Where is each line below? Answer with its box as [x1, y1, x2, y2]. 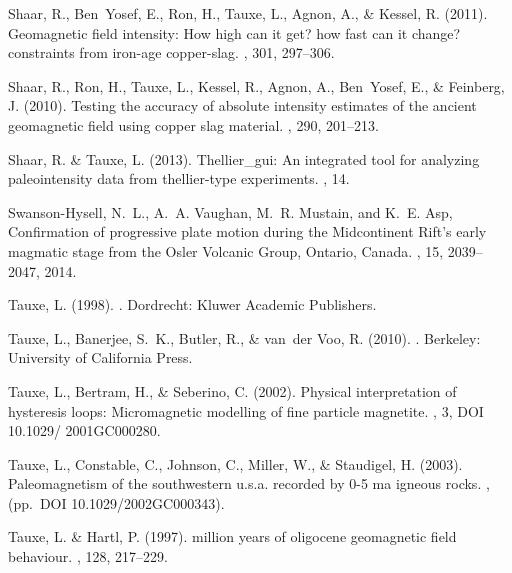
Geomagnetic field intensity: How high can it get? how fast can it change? [8, 22, 461, 43]
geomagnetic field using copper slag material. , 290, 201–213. [8, 114, 379, 135]
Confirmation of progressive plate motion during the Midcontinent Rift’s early [8, 221, 487, 242]
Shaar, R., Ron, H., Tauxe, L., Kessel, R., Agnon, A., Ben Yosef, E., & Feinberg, [8, 75, 505, 96]
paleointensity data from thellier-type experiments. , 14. [8, 168, 350, 189]
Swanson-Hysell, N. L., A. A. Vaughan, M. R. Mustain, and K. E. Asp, [8, 201, 453, 222]
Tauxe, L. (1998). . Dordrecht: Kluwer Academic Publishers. [8, 294, 377, 315]
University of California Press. [8, 347, 193, 368]
